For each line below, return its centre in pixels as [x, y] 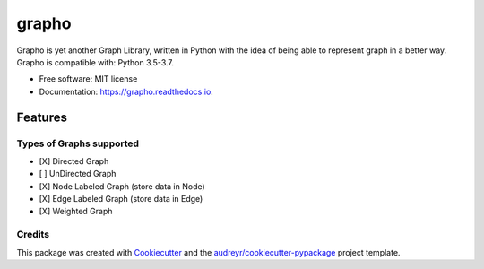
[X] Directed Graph [74, 161]
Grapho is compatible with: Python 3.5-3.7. [95, 62]
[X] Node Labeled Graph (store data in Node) [122, 186]
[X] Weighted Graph [76, 212]
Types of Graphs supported [78, 143]
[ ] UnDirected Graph [78, 174]
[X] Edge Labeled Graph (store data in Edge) [121, 199]
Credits [33, 235]
